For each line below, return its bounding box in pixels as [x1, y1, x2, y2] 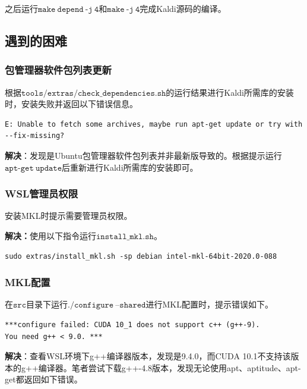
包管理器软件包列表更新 [5, 62, 112, 77]
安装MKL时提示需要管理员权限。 [5, 209, 132, 222]
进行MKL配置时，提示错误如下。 [145, 298, 273, 310]
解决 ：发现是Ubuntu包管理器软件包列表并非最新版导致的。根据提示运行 [5, 149, 282, 161]
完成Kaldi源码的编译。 [140, 2, 226, 14]
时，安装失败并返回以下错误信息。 [5, 98, 138, 110]
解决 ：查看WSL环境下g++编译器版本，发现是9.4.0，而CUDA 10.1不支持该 [5, 350, 291, 362]
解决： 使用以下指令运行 [5, 229, 96, 241]
